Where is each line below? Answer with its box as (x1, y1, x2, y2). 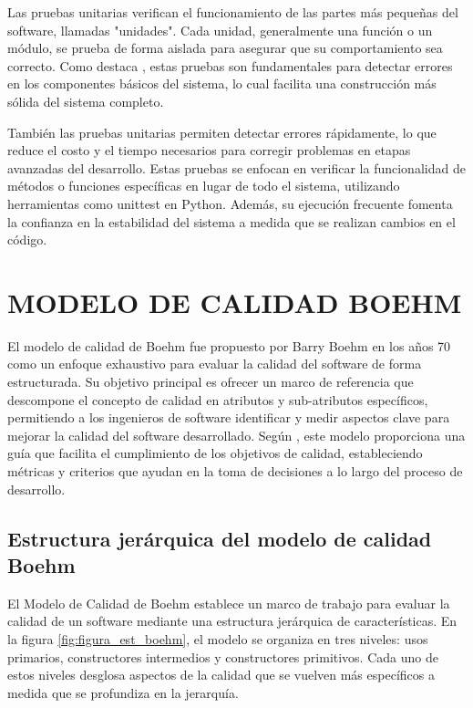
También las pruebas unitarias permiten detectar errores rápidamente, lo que (7, 122, 437, 141)
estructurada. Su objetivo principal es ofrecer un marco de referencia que (7, 372, 414, 391)
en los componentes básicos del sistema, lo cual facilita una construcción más (7, 74, 437, 93)
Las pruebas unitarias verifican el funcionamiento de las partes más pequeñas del (7, 3, 458, 21)
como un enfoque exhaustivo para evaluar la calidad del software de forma (7, 354, 422, 373)
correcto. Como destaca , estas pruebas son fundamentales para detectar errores (7, 56, 453, 75)
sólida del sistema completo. (7, 91, 164, 110)
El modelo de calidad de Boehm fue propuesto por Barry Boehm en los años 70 (7, 336, 451, 355)
